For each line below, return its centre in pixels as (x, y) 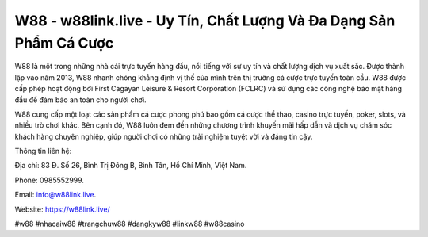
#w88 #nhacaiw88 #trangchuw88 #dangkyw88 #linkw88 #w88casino (130, 224)
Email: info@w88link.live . (55, 195)
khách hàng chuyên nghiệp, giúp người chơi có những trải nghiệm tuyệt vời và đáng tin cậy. (164, 136)
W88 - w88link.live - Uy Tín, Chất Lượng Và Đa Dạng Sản (205, 21)
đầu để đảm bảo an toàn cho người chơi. (80, 100)
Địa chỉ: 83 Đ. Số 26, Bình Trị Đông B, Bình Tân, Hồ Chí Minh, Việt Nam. (131, 166)
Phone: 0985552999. (50, 180)
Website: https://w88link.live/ (62, 209)
